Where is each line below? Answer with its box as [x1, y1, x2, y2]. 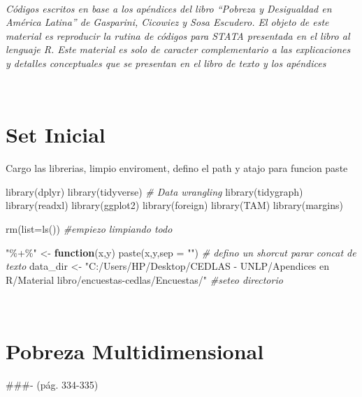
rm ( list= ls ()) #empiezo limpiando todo [6, 222, 173, 236]
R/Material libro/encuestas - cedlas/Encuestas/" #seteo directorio [6, 272, 283, 287]
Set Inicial [6, 120, 106, 149]
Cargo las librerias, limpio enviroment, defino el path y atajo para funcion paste [6, 161, 348, 175]
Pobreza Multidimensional [6, 337, 264, 366]
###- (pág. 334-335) [6, 377, 99, 392]
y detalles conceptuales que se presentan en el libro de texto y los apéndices [6, 55, 326, 70]
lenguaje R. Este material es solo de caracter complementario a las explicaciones [6, 42, 351, 57]
